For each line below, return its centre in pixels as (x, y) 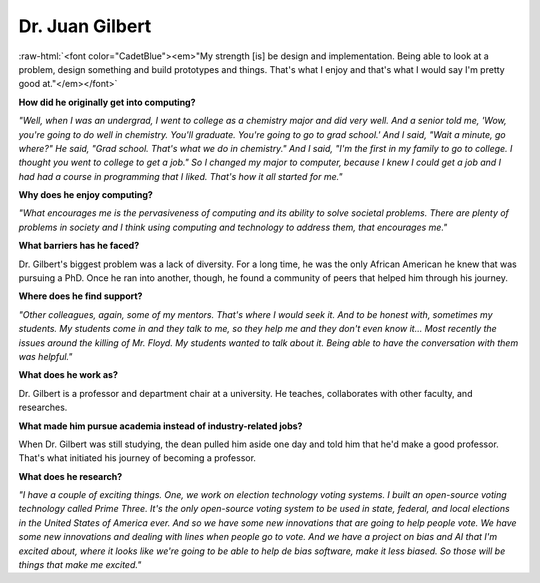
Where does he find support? (80, 296)
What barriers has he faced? (79, 246)
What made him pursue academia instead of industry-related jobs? (160, 426)
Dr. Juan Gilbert (85, 26)
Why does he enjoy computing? (86, 195)
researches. (43, 407)
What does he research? (70, 476)
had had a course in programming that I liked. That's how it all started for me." (180, 176)
